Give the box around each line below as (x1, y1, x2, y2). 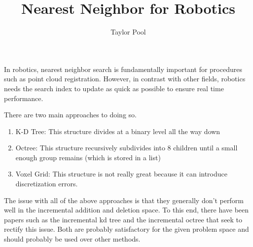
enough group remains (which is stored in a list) (15, 152, 161, 162)
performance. (4, 93, 43, 103)
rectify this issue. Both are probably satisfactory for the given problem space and (4, 224, 249, 234)
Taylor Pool (110, 27, 146, 37)
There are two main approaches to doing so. (4, 109, 137, 120)
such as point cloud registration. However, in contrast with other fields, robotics (4, 73, 246, 84)
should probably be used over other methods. (4, 234, 141, 244)
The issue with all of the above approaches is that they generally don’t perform (4, 195, 244, 205)
